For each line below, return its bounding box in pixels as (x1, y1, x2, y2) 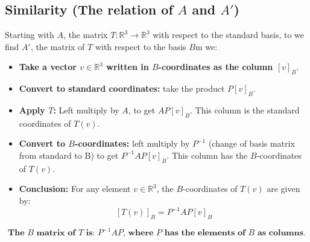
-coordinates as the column (158, 60, 273, 73)
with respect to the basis (95, 40, 186, 53)
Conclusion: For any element (19, 182, 131, 195)
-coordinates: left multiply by (74, 137, 190, 150)
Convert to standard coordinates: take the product (19, 82, 225, 95)
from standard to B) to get (19, 148, 119, 161)
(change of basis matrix (208, 137, 295, 150)
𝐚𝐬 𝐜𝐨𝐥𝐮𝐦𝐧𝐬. (257, 229, 306, 238)
